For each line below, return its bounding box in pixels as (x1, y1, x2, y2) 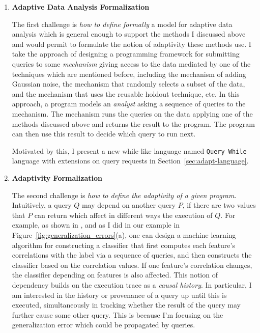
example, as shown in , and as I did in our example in (12, 219, 180, 230)
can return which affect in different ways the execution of (34, 209, 213, 220)
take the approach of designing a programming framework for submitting (12, 48, 240, 59)
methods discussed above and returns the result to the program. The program (12, 118, 255, 129)
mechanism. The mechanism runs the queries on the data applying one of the (12, 108, 253, 119)
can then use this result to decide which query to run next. (12, 128, 196, 139)
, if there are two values (182, 200, 256, 210)
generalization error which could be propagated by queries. (12, 319, 195, 330)
